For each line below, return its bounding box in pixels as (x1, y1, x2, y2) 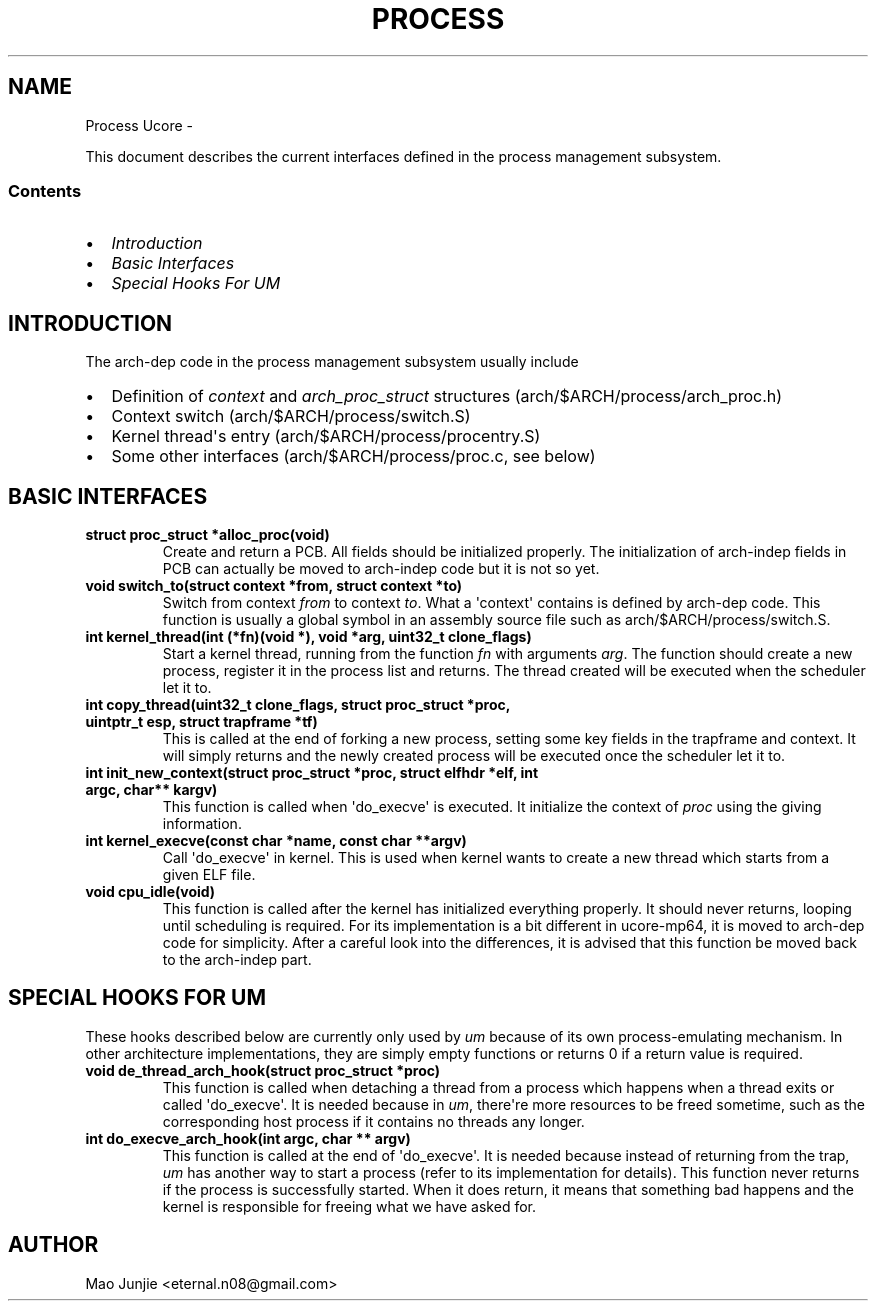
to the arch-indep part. (162, 951, 312, 969)
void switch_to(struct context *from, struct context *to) (85, 577, 463, 595)
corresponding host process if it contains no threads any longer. (162, 1112, 585, 1130)
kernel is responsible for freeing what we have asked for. (162, 1197, 537, 1215)
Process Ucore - (85, 116, 194, 134)
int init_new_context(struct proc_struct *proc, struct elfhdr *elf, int (85, 764, 539, 782)
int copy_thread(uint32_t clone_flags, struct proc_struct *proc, (85, 696, 511, 714)
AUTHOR (8, 1232, 99, 1258)
